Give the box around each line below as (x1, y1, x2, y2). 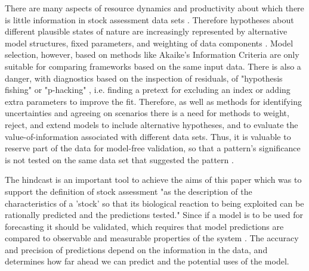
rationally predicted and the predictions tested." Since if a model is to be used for (5, 208, 303, 221)
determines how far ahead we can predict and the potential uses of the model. (5, 255, 289, 267)
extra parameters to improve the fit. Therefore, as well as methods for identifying (5, 95, 302, 107)
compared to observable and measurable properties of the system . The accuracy (5, 232, 299, 244)
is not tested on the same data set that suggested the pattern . (5, 153, 234, 166)
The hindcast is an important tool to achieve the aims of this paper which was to (5, 173, 302, 186)
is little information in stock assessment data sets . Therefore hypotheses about (5, 13, 294, 26)
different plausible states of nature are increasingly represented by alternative (5, 25, 288, 38)
